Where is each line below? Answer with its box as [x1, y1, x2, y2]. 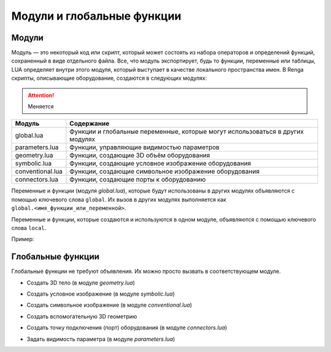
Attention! [28, 91, 55, 99]
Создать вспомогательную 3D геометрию [26, 313, 137, 320]
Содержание [69, 120, 110, 128]
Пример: [11, 235, 34, 243]
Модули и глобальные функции [11, 9, 181, 23]
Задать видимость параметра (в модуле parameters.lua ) [26, 335, 175, 343]
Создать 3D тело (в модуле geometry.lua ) [26, 279, 135, 286]
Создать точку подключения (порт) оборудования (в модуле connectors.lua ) [26, 324, 227, 331]
